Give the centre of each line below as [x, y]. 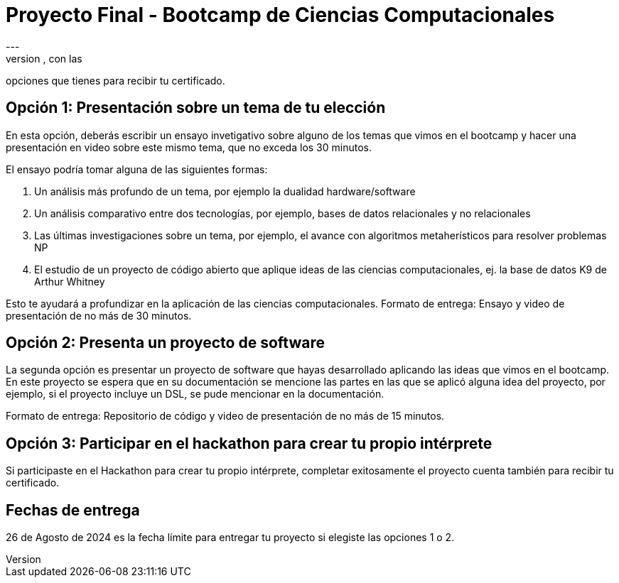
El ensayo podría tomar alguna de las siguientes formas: [137, 169]
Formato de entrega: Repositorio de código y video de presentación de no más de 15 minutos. [225, 416]
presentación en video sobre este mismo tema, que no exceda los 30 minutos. [189, 147]
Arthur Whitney [70, 281]
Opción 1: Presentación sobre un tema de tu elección [196, 108]
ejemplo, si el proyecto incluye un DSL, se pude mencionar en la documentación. [195, 394]
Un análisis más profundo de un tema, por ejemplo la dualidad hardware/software [225, 191]
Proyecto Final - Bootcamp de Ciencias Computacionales [280, 15]
